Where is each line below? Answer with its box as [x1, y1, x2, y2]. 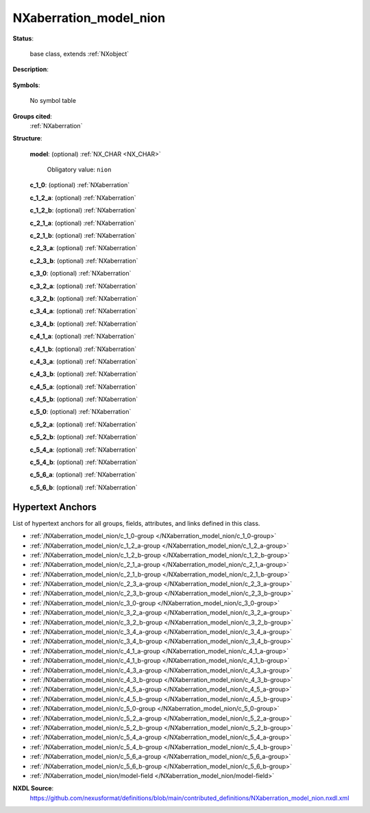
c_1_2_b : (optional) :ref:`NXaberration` [29, 206, 137, 215]
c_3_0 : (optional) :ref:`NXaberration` [29, 269, 132, 278]
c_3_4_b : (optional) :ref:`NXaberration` [29, 319, 138, 328]
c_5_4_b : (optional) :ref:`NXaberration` [29, 458, 138, 466]
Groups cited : [12, 112, 53, 120]
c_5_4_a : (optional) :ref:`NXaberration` [29, 446, 138, 454]
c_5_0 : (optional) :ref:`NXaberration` [29, 408, 132, 416]
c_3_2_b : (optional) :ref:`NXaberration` [29, 294, 138, 302]
